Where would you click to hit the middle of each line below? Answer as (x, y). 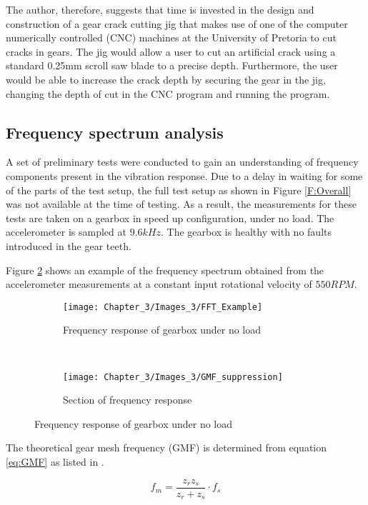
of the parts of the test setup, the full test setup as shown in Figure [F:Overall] (179, 190)
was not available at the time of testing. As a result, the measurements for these (181, 204)
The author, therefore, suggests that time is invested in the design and (160, 9)
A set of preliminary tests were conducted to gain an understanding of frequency (182, 162)
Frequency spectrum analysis (115, 132)
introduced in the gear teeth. (69, 245)
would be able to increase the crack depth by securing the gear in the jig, (166, 79)
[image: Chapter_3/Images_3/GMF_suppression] (173, 377)
